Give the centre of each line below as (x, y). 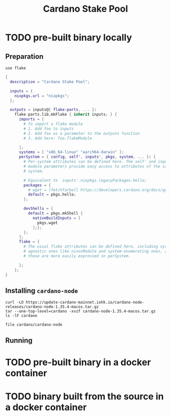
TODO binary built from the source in (84, 396)
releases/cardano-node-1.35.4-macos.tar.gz (52, 307)
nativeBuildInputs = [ (56, 218)
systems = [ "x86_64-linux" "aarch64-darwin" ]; (71, 152)
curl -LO (15, 302)
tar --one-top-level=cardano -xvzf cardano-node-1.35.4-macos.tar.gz (81, 311)
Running (19, 340)
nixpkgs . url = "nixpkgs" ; (42, 96)
